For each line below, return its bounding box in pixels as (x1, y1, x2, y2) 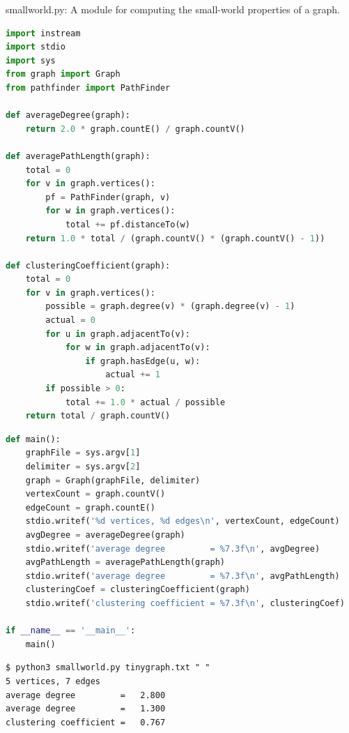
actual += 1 (105, 370, 160, 380)
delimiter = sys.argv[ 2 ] (25, 462, 141, 471)
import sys (6, 55, 56, 66)
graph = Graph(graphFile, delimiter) (25, 475, 201, 485)
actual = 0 (45, 315, 95, 326)
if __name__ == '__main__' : (6, 626, 136, 636)
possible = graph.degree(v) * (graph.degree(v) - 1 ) (45, 301, 295, 312)
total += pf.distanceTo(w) (65, 219, 190, 229)
